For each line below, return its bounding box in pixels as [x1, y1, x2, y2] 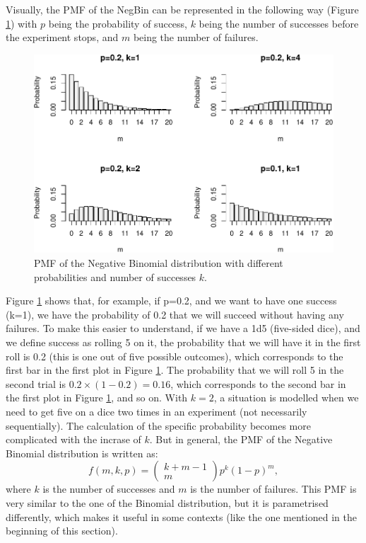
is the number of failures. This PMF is [190, 481, 357, 496]
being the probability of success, [48, 16, 187, 30]
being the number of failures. [133, 30, 259, 45]
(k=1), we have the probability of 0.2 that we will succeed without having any [6, 307, 344, 321]
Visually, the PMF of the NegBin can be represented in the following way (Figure [6, 2, 359, 16]
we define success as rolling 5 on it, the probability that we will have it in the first [6, 334, 361, 349]
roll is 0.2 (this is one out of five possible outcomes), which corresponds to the [6, 348, 343, 363]
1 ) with [6, 16, 37, 30]
